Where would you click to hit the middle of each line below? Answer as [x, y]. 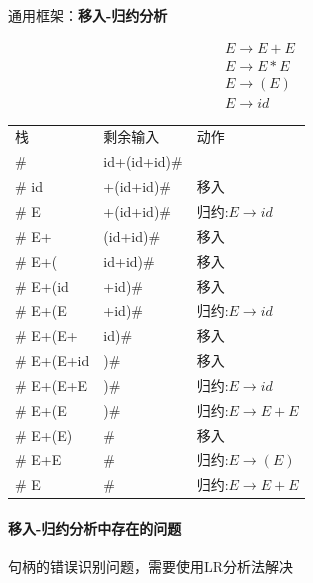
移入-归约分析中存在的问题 [95, 527]
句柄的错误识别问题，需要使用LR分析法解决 [151, 566]
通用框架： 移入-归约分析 [88, 15]
